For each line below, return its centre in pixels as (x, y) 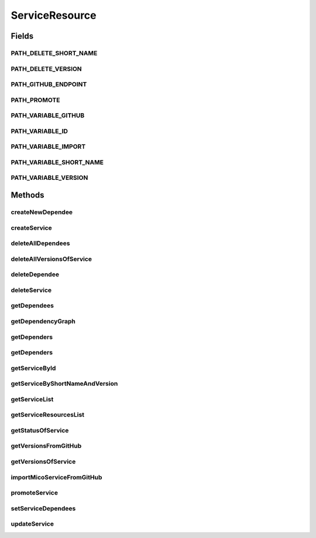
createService (31, 227)
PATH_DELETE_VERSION (46, 69)
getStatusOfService (40, 430)
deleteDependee (35, 274)
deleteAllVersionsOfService (51, 259)
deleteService (31, 290)
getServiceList (32, 399)
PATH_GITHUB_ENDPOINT (49, 84)
